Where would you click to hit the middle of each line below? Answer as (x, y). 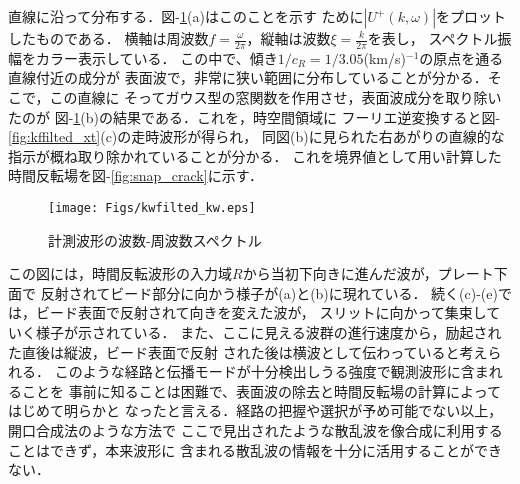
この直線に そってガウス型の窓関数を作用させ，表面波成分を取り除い (275, 97)
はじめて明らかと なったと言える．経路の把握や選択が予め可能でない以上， (255, 410)
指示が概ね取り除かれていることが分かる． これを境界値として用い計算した (255, 155)
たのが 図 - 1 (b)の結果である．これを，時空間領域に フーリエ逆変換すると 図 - (254, 116)
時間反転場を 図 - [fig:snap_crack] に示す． (136, 175)
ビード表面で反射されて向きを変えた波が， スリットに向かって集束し (261, 312)
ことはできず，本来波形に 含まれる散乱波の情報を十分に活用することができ (255, 449)
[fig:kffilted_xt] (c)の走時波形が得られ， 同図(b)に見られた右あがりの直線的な (256, 136)
